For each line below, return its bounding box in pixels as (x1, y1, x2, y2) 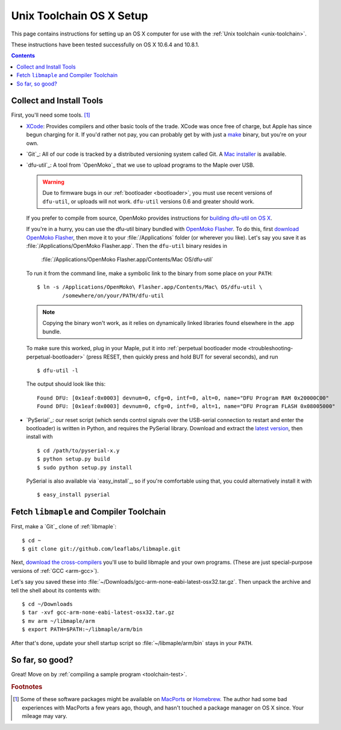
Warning (42, 178, 64, 185)
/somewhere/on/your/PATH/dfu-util (62, 292, 164, 299)
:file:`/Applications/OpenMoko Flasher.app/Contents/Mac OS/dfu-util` (41, 256, 214, 263)
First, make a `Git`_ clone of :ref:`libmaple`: (11, 523, 117, 530)
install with (26, 433, 53, 441)
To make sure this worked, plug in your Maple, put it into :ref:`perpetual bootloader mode (26, 345, 247, 352)
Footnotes (11, 683, 43, 691)
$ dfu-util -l (37, 367, 78, 374)
